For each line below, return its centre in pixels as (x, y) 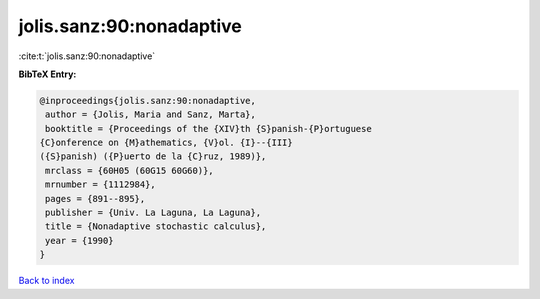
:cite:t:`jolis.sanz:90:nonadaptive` (87, 56)
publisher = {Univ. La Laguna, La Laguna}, (153, 213)
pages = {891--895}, (95, 198)
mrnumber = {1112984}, (101, 184)
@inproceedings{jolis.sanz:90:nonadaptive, (148, 100)
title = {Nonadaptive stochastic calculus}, (156, 226)
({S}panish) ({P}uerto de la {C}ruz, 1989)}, (153, 156)
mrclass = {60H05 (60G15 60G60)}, (129, 170)
